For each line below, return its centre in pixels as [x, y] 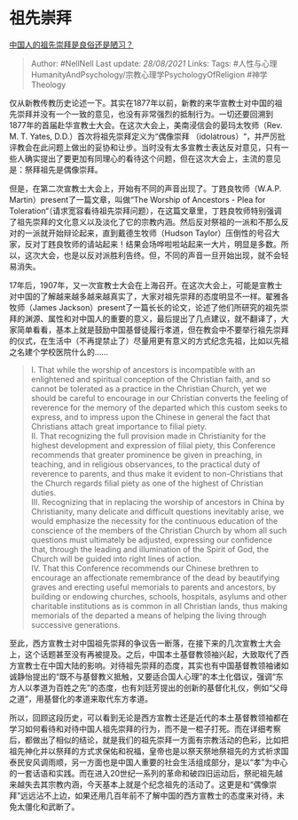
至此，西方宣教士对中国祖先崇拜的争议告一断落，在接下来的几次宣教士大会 [145, 643]
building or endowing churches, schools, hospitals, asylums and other [159, 596]
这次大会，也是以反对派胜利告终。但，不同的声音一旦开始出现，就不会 [153, 255]
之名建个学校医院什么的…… [59, 351]
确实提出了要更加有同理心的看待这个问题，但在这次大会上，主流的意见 [153, 158]
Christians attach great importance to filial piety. [118, 426]
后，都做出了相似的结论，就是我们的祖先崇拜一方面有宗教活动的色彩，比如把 [149, 740]
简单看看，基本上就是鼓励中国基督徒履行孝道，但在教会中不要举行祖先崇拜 [153, 329]
